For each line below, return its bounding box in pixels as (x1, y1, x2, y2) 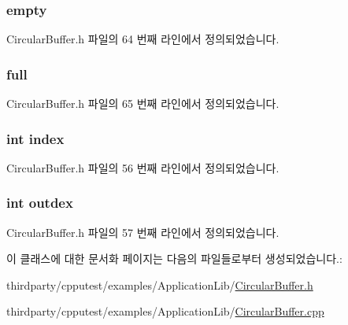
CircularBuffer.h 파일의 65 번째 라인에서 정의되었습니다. (6, 95, 280, 112)
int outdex (6, 193, 73, 212)
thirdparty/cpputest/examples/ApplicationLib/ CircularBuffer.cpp (6, 303, 324, 319)
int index (6, 128, 65, 148)
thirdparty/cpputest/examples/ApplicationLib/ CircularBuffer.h (6, 276, 313, 293)
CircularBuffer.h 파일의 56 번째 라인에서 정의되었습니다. (6, 159, 280, 175)
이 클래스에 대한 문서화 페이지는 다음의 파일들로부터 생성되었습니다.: (6, 250, 342, 267)
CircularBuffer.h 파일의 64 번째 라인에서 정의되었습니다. (6, 31, 280, 47)
